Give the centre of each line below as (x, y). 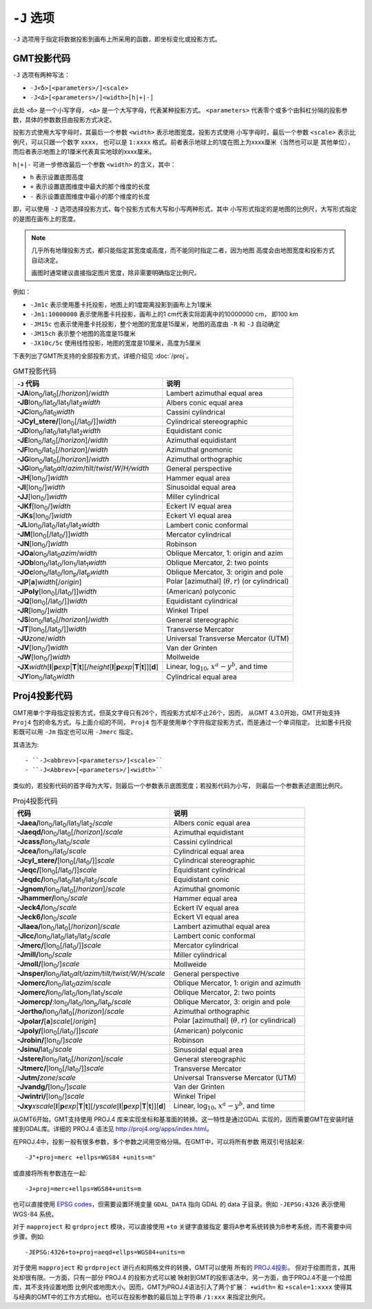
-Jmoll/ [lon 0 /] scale (48, 965)
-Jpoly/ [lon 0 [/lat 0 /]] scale (58, 1031)
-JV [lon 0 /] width (43, 648)
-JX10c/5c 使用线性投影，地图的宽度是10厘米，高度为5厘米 (115, 343)
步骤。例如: (29, 1236)
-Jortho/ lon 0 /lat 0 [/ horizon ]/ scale (71, 1012)
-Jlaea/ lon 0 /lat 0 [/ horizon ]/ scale (69, 927)
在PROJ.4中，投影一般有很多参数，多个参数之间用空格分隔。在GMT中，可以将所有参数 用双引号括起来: (159, 1141)
